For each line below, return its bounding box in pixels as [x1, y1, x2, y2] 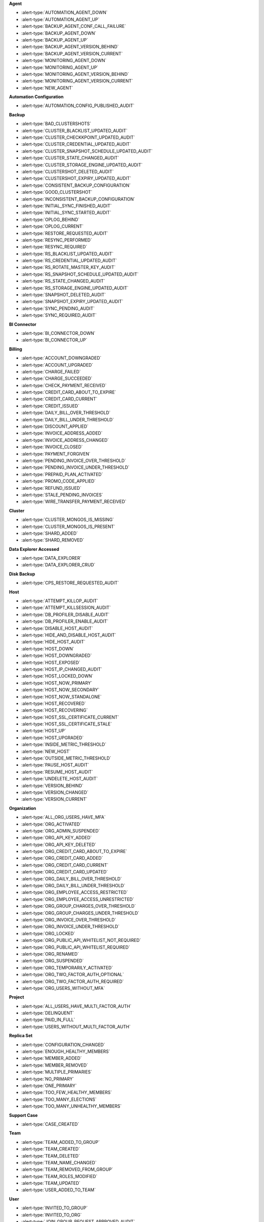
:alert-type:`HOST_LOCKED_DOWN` [21, 673, 94, 679]
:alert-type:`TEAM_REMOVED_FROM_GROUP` [21, 1166, 113, 1173]
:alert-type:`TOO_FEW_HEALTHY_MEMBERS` [21, 1090, 112, 1095]
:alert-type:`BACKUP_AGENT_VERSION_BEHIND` [21, 44, 119, 50]
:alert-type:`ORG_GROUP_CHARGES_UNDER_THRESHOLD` [21, 910, 139, 916]
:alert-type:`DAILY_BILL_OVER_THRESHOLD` [21, 410, 111, 415]
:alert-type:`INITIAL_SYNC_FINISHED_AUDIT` [21, 203, 112, 209]
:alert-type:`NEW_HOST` [21, 748, 71, 754]
